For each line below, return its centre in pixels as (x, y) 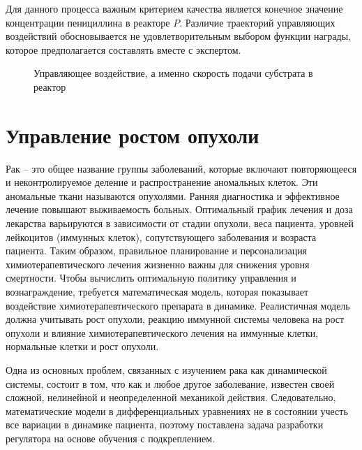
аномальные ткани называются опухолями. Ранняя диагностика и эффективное (173, 195)
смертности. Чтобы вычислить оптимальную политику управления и (151, 278)
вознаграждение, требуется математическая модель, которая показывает (157, 292)
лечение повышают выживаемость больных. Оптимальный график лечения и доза (179, 209)
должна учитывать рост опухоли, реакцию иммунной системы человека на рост (175, 319)
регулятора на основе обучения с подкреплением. (111, 438)
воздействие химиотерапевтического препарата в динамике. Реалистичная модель (178, 305)
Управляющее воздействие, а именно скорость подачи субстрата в (173, 73)
